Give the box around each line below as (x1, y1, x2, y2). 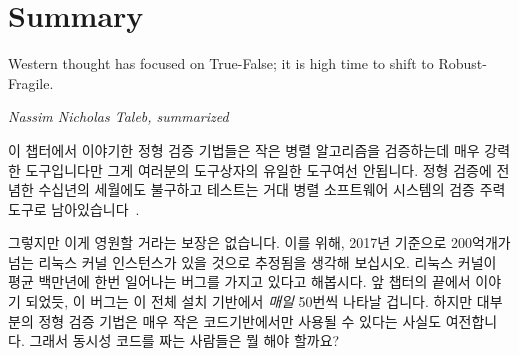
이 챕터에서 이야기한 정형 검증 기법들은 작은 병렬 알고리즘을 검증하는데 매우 (8, 139, 480, 160)
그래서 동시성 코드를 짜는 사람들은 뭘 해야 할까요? (29, 330, 340, 351)
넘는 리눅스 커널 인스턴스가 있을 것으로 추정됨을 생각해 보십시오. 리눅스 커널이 (8, 251, 497, 272)
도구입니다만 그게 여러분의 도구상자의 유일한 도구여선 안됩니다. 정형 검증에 (25, 159, 492, 180)
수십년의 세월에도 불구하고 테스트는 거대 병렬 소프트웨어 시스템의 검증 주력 (38, 179, 506, 200)
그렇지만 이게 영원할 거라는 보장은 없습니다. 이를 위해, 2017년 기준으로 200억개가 (8, 232, 511, 253)
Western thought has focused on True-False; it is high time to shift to (8, 53, 434, 74)
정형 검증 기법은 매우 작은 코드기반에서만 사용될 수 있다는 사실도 (38, 310, 442, 331)
